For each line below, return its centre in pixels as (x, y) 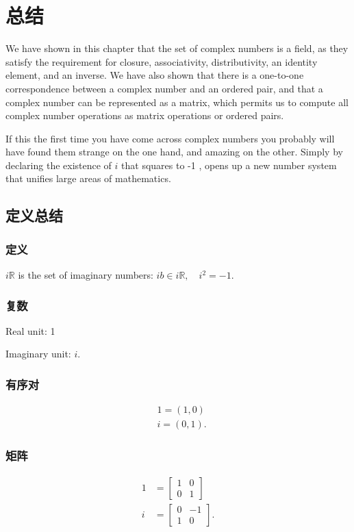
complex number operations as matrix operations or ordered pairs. (145, 115)
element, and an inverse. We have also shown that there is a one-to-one (155, 75)
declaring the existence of (59, 165)
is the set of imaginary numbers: (86, 275)
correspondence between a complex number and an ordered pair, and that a (164, 88)
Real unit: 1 (30, 330)
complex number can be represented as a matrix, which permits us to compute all (177, 102)
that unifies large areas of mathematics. (88, 178)
